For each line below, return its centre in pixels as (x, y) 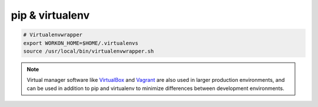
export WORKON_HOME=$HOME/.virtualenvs (81, 43)
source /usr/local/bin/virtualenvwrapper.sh (89, 51)
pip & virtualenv (50, 15)
